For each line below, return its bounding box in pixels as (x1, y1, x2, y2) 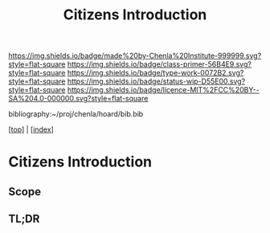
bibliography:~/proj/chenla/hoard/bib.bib (8, 109, 144, 119)
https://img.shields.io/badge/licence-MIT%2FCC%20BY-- (67, 85, 260, 95)
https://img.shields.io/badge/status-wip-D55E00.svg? (67, 76, 246, 86)
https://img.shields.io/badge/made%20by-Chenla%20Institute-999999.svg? (8, 51, 262, 61)
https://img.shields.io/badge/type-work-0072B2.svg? (67, 68, 244, 78)
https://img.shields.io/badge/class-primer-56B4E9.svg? (67, 59, 252, 69)
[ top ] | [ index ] (8, 125, 54, 134)
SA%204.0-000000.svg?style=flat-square (8, 94, 149, 104)
